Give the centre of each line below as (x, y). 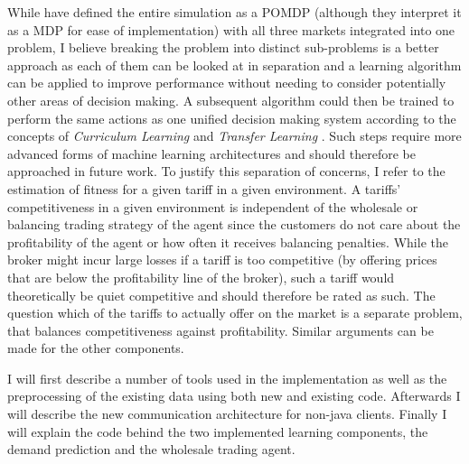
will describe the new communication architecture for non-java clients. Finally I (227, 414)
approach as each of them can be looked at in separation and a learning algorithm (234, 65)
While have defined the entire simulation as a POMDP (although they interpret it (234, 12)
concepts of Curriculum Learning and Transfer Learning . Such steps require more (234, 136)
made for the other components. (96, 348)
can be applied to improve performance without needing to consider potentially (227, 83)
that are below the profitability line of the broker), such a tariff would (201, 277)
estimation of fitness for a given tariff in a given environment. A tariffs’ (204, 188)
